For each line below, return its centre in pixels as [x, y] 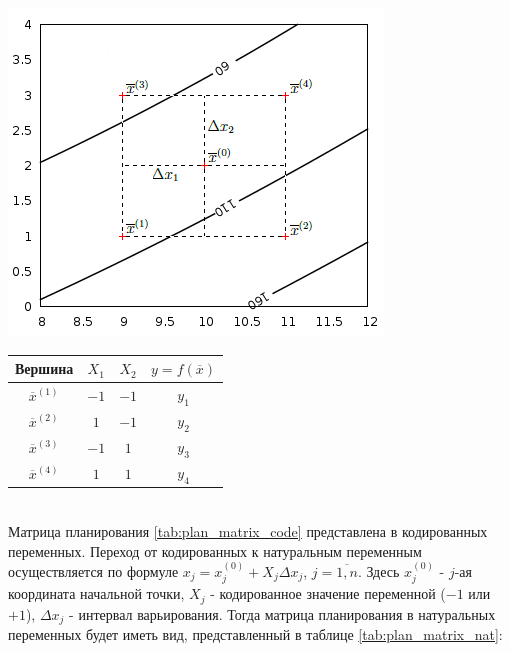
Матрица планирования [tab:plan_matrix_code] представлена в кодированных [248, 530]
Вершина [44, 368]
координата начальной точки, [96, 593]
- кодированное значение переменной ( [328, 593]
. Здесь [378, 570]
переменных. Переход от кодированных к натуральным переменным [215, 550]
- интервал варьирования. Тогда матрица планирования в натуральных [282, 613]
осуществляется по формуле [93, 570]
